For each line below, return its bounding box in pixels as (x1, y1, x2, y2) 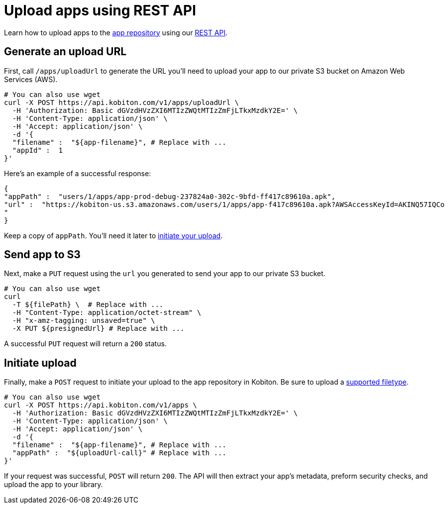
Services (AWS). (4, 75, 58, 84)
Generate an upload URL (4, 45, 127, 58)
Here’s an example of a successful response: (4, 169, 151, 178)
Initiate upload (4, 356, 77, 369)
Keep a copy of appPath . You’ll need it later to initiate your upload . (4, 231, 223, 240)
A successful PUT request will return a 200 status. (4, 339, 167, 348)
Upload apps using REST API (4, 2, 196, 19)
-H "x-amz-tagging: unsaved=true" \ (12, 316, 155, 325)
